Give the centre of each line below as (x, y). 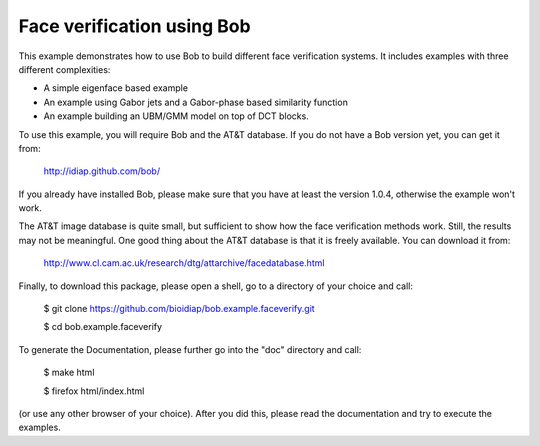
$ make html (69, 372)
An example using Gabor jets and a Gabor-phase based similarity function (196, 102)
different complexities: (64, 69)
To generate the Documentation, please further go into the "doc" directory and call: (190, 349)
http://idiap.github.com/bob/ (101, 171)
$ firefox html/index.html (94, 391)
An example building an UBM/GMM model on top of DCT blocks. (176, 116)
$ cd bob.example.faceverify (103, 327)
